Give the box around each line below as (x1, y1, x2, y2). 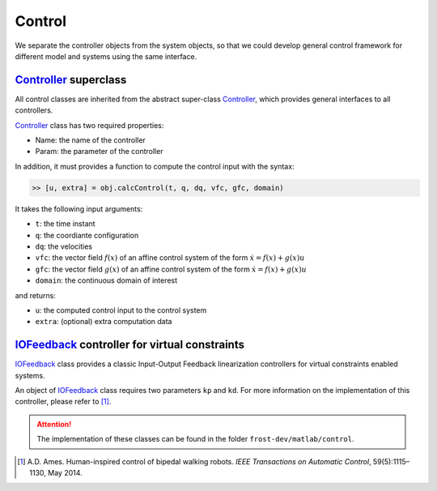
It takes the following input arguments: (15, 203, 143, 214)
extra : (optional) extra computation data (35, 317, 172, 327)
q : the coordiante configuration (35, 230, 139, 240)
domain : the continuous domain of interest (35, 275, 178, 285)
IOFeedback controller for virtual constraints (15, 338, 244, 352)
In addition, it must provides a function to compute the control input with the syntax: (15, 161, 295, 171)
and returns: (15, 290, 56, 300)
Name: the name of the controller (35, 135, 146, 145)
